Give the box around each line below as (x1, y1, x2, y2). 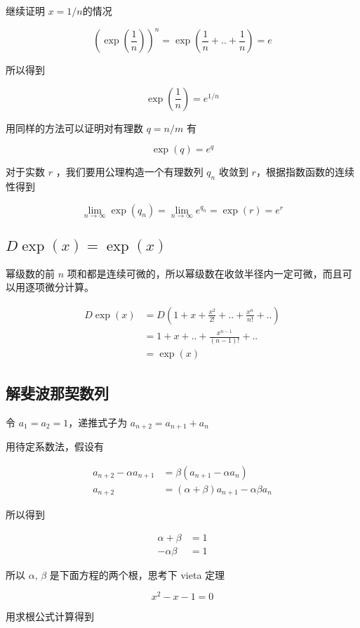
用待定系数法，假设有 (6, 439, 104, 454)
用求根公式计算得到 (6, 609, 94, 624)
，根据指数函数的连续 (255, 164, 354, 179)
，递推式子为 (68, 414, 128, 429)
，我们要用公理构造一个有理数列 (55, 164, 204, 179)
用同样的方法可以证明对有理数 (6, 120, 143, 135)
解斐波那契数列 (6, 381, 109, 403)
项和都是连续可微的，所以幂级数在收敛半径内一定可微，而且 (67, 266, 342, 280)
